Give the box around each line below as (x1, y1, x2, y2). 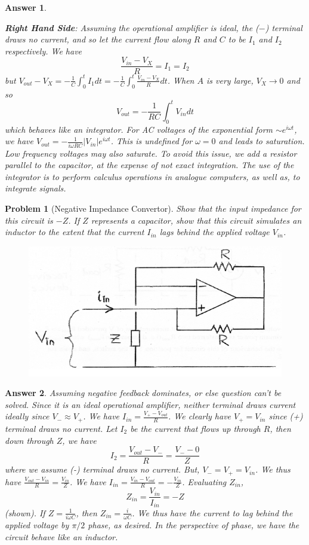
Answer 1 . (5, 1, 47, 13)
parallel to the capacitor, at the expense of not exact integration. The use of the (5, 159, 294, 171)
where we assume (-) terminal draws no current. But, (5, 463, 200, 476)
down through (5, 434, 54, 446)
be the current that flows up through (130, 422, 261, 434)
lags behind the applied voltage (159, 226, 270, 238)
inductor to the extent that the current (5, 226, 144, 238)
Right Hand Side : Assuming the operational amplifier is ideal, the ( (5, 21, 259, 34)
